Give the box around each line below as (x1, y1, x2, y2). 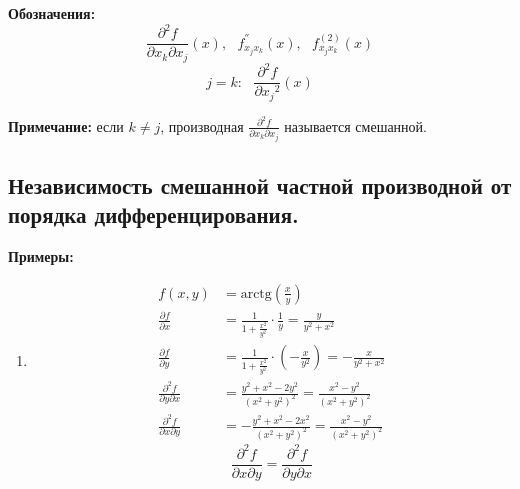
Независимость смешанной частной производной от (8, 170, 512, 201)
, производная (160, 115, 244, 136)
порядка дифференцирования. (8, 199, 299, 230)
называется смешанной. (284, 115, 427, 136)
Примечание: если (8, 115, 124, 136)
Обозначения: (8, 3, 96, 23)
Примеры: (8, 246, 74, 267)
